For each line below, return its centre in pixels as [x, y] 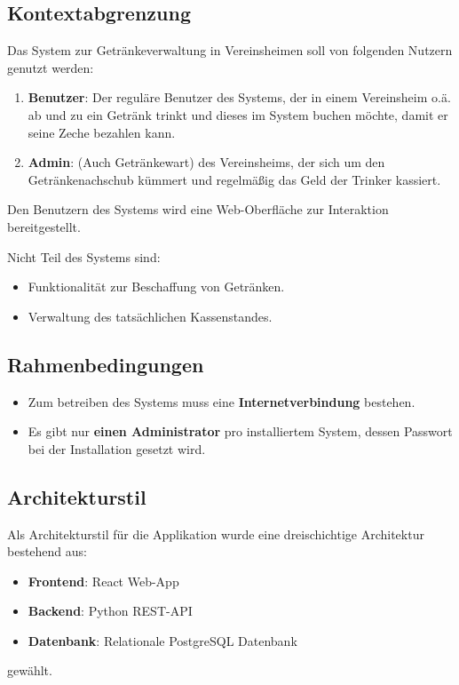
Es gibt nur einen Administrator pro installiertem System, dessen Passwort [240, 431]
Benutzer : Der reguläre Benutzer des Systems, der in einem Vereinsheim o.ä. [239, 97]
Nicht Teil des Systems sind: [84, 256]
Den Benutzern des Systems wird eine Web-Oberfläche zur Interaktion [198, 209]
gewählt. [30, 670]
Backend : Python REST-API [110, 611]
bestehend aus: [47, 551]
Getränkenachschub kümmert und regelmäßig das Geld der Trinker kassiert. [234, 179]
